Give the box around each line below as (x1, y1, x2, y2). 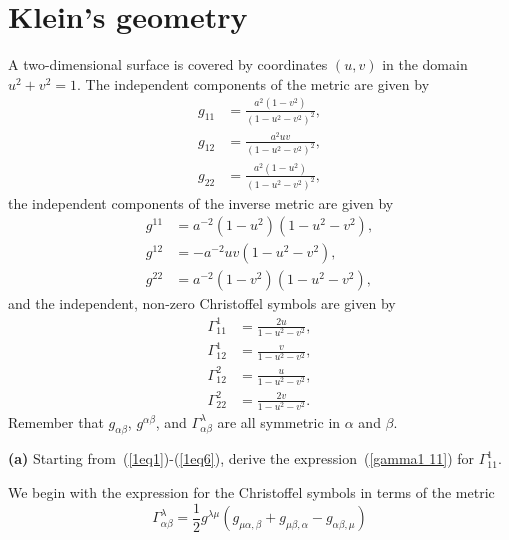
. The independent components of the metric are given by (76, 73, 430, 94)
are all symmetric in (217, 411, 341, 432)
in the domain (382, 54, 468, 75)
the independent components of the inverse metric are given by (8, 192, 394, 213)
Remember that (8, 411, 104, 432)
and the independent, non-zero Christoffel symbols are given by (8, 293, 396, 314)
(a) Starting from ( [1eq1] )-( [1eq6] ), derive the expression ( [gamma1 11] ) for (8, 448, 475, 469)
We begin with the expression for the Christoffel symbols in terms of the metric (8, 482, 495, 503)
